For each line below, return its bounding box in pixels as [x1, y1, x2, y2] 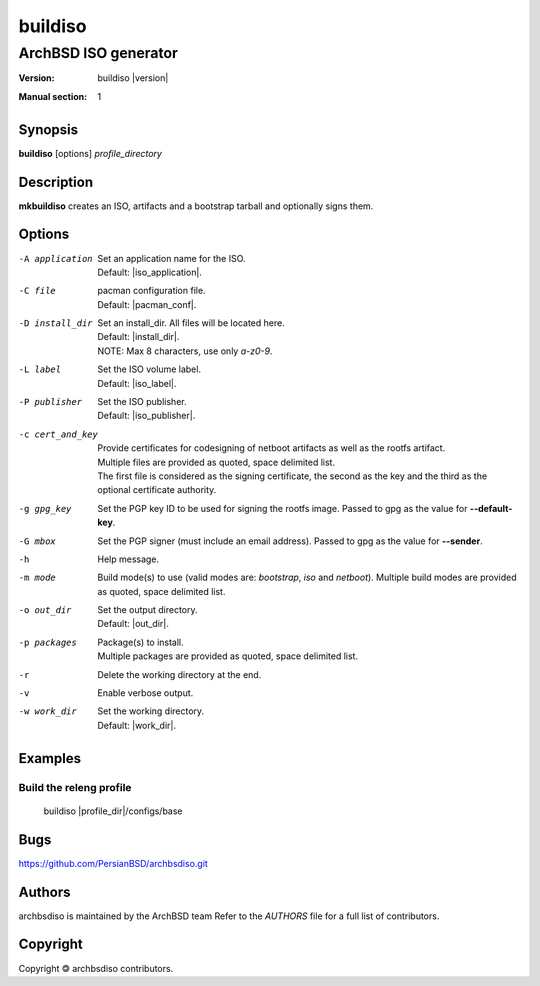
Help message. [97, 553, 160, 565]
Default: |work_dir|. [97, 719, 177, 731]
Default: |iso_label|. [97, 377, 177, 389]
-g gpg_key [18, 503, 72, 514]
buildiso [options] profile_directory [18, 147, 162, 159]
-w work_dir [18, 706, 77, 717]
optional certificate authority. [97, 484, 217, 496]
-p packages [18, 636, 77, 648]
